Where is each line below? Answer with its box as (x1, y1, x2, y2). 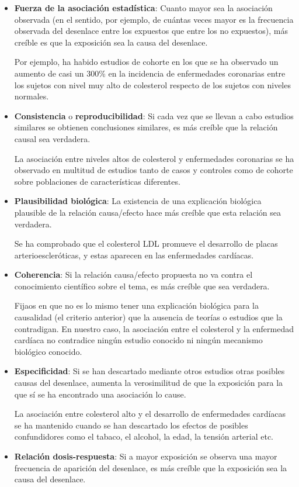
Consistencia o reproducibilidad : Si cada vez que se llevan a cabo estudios (14, 109, 294, 122)
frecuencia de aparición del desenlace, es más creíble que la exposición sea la (14, 461, 287, 474)
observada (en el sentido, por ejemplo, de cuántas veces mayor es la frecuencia (14, 13, 294, 25)
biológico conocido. (14, 345, 82, 357)
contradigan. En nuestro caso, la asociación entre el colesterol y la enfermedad (14, 322, 294, 334)
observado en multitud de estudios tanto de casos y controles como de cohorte (14, 164, 293, 176)
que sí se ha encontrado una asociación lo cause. (14, 388, 186, 400)
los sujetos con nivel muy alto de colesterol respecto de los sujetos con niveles (14, 78, 291, 91)
